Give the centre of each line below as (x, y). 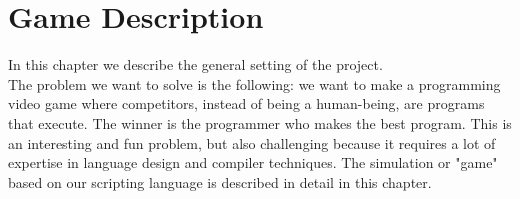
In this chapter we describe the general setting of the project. (195, 64)
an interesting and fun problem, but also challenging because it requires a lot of (252, 142)
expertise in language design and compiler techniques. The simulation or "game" (253, 162)
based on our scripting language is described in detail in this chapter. (220, 181)
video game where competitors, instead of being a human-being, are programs (246, 103)
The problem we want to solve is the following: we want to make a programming (254, 83)
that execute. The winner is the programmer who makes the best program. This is (260, 122)
